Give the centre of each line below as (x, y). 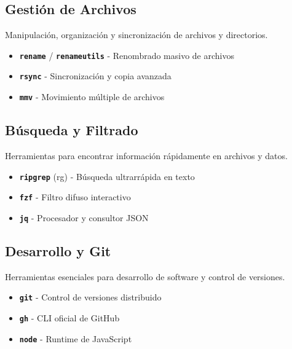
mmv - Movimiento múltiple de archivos (92, 97)
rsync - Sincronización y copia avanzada (95, 76)
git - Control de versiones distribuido (90, 297)
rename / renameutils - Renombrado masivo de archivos (127, 55)
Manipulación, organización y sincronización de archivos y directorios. (136, 35)
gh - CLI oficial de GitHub (69, 317)
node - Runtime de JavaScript (76, 338)
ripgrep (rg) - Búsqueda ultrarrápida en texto (107, 176)
